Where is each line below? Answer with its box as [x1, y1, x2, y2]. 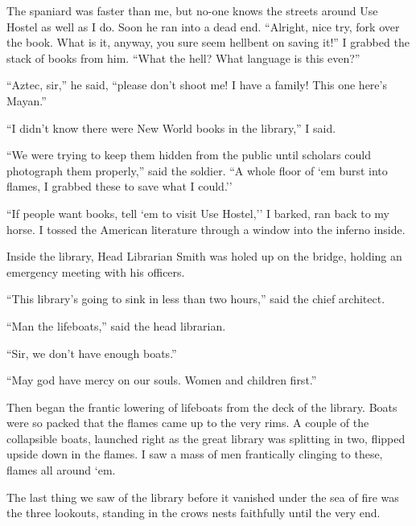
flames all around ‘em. [6, 462, 116, 479]
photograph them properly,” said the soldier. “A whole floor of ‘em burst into [6, 162, 388, 179]
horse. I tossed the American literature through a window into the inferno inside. [6, 220, 406, 237]
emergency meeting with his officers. [6, 263, 185, 280]
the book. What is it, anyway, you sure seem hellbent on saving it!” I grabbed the [6, 34, 410, 51]
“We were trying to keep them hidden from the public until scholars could [6, 146, 371, 163]
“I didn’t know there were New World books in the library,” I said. [6, 119, 336, 136]
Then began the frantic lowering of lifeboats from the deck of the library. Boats [6, 398, 397, 415]
